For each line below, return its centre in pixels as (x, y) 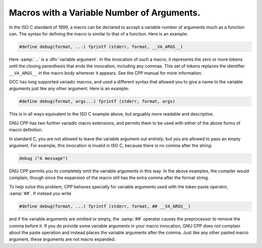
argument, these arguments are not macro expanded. (62, 239)
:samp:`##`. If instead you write (40, 194)
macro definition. (26, 130)
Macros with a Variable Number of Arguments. (105, 13)
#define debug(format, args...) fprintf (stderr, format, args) (97, 101)
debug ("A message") (43, 158)
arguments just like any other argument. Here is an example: (69, 89)
